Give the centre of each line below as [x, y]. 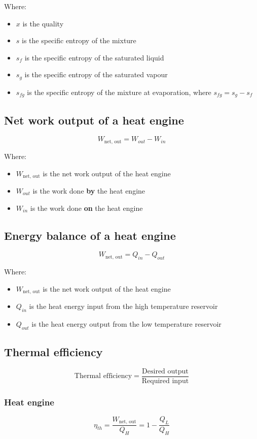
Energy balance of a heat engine [90, 235]
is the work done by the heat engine [89, 190]
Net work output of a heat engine [94, 120]
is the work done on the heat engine [86, 208]
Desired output [165, 372]
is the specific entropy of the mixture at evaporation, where [119, 92]
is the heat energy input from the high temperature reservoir [123, 306]
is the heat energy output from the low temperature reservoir [126, 324]
